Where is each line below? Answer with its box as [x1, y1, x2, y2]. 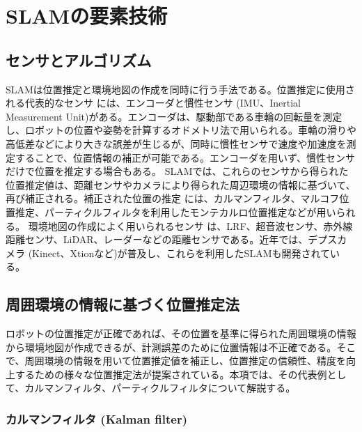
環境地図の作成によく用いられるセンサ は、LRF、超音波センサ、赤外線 [28, 218, 353, 233]
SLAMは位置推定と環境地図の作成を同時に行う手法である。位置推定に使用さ [6, 82, 355, 96]
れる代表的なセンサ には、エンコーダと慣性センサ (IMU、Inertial [6, 95, 301, 110]
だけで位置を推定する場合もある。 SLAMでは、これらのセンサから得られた [6, 164, 349, 178]
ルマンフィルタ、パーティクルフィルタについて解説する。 [34, 380, 296, 395]
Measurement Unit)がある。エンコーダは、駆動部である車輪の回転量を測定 [6, 109, 343, 123]
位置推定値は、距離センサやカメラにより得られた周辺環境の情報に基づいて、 [6, 177, 356, 192]
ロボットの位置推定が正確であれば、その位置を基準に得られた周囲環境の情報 [6, 326, 356, 341]
